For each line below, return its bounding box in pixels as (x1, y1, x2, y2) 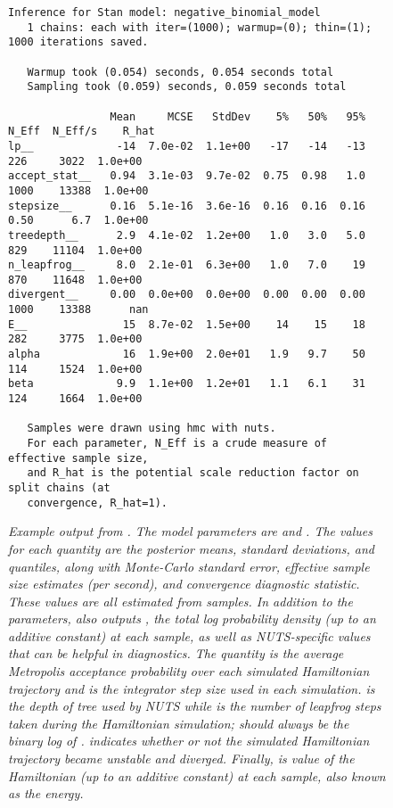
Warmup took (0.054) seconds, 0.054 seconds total (27, 65, 334, 78)
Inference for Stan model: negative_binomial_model (8, 6, 321, 19)
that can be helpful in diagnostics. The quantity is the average (8, 644, 344, 663)
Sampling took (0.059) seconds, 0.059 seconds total (27, 80, 347, 94)
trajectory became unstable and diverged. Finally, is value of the (8, 749, 355, 768)
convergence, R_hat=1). (27, 496, 168, 509)
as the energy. (8, 784, 84, 803)
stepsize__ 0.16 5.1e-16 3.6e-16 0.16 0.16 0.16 (8, 199, 365, 212)
